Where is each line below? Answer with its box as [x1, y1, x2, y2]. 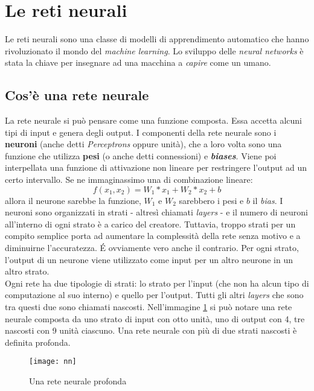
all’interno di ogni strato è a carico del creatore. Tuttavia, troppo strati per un [5, 217, 296, 230]
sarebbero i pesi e [179, 194, 244, 206]
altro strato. [5, 265, 50, 278]
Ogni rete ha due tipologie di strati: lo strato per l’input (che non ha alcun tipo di [5, 276, 309, 289]
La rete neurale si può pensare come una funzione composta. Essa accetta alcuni [5, 114, 303, 127]
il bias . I [252, 194, 283, 206]
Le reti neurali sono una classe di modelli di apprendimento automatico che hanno [5, 33, 309, 45]
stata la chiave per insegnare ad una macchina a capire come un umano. [5, 56, 271, 69]
